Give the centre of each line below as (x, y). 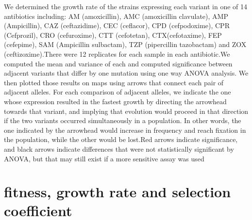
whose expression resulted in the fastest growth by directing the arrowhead (115, 101)
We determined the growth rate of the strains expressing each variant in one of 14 (126, 6)
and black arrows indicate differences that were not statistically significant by (119, 149)
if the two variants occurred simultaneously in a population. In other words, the (123, 120)
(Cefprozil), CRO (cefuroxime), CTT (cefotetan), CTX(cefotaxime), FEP (113, 35)
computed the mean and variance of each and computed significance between (118, 63)
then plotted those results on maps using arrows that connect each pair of (114, 82)
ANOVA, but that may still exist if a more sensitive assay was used (104, 158)
